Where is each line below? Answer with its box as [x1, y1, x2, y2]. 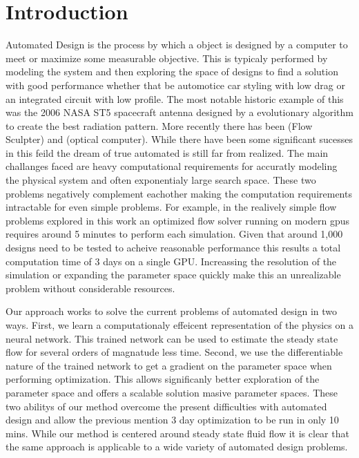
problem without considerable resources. [6, 280, 175, 295]
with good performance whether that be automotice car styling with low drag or [6, 77, 345, 92]
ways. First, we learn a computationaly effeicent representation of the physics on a [6, 318, 353, 332]
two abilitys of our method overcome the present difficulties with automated [6, 399, 327, 413]
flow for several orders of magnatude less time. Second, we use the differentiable [6, 345, 343, 359]
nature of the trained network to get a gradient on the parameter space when [6, 358, 332, 372]
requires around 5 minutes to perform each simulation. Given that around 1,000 [6, 227, 343, 241]
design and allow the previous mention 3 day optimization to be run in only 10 [6, 412, 339, 427]
